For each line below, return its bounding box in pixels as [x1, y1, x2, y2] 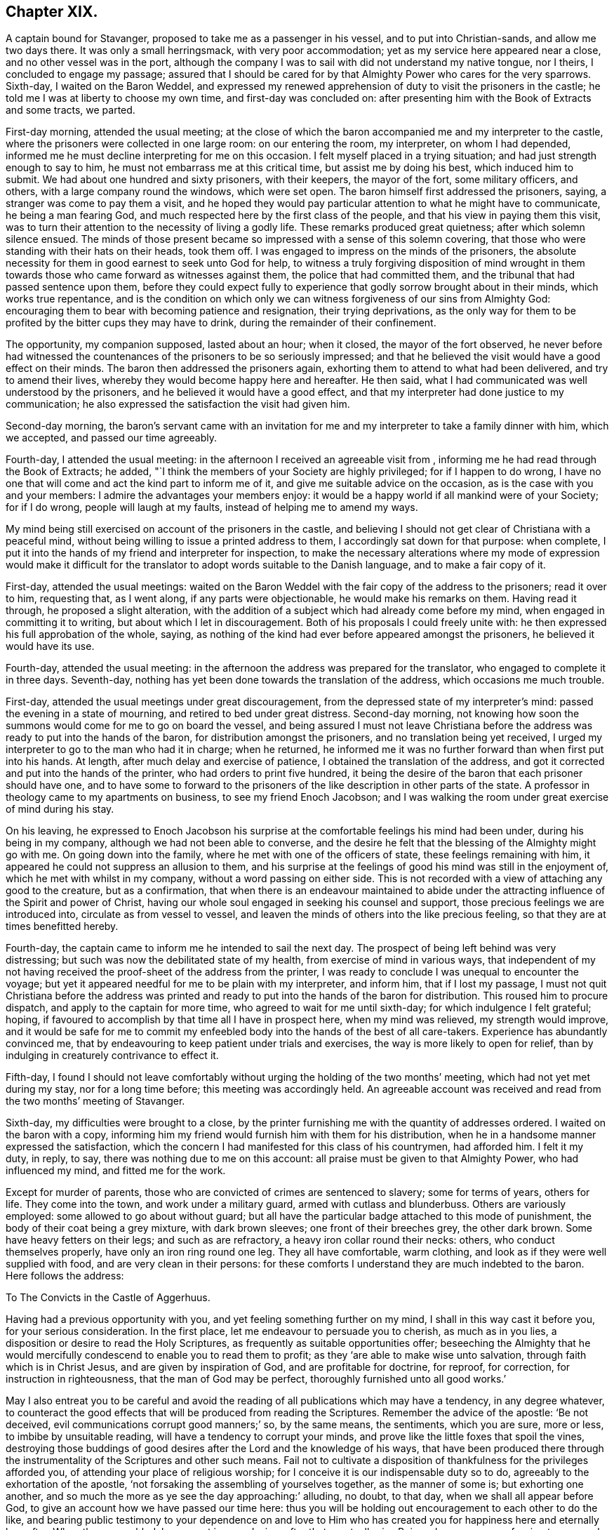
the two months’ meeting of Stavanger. [6, 1095, 185, 1107]
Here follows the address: [6, 1270, 124, 1282]
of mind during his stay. [6, 803, 114, 816]
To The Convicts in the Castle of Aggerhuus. [6, 1291, 211, 1304]
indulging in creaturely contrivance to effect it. [6, 1049, 219, 1062]
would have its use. [6, 640, 95, 653]
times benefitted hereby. [6, 920, 119, 933]
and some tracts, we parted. [6, 104, 135, 117]
